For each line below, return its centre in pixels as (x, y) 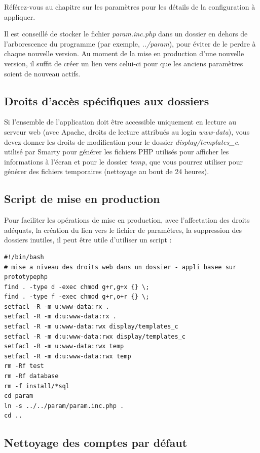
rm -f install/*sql (37, 386)
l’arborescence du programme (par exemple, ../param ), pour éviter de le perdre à (130, 43)
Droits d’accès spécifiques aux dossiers (107, 100)
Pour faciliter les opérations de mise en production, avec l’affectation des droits (127, 220)
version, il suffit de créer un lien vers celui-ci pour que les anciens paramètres (124, 63)
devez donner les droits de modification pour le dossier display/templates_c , (122, 141)
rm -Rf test (24, 366)
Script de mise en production (82, 199)
